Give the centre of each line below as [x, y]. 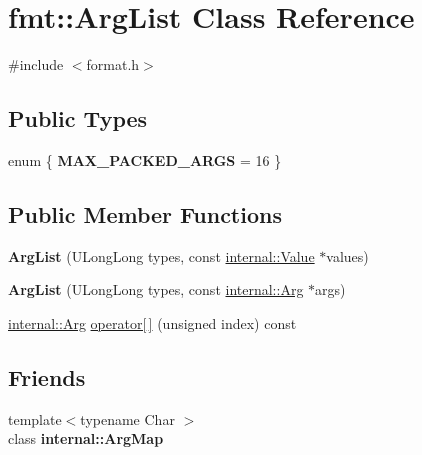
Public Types [78, 118]
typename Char [127, 418]
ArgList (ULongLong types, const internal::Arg [156, 289]
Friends [47, 376]
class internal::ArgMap [86, 438]
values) [347, 255]
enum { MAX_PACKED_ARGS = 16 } [145, 159]
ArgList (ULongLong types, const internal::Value [161, 255]
